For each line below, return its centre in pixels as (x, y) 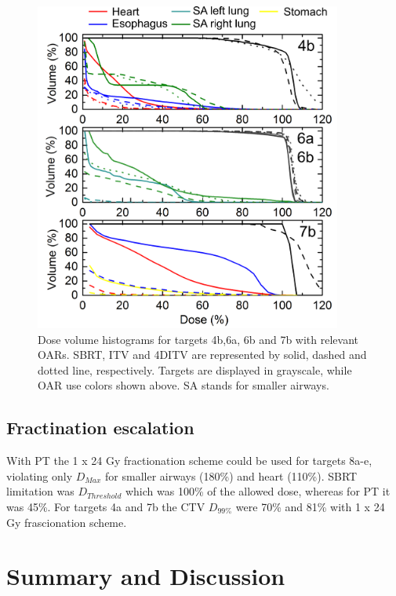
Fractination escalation (100, 428)
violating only (40, 475)
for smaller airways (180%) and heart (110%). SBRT (231, 475)
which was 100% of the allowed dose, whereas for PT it (258, 491)
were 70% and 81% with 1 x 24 (310, 506)
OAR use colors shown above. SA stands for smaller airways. (183, 385)
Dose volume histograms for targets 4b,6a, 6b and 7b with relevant (198, 339)
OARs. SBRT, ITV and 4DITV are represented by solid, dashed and (202, 355)
